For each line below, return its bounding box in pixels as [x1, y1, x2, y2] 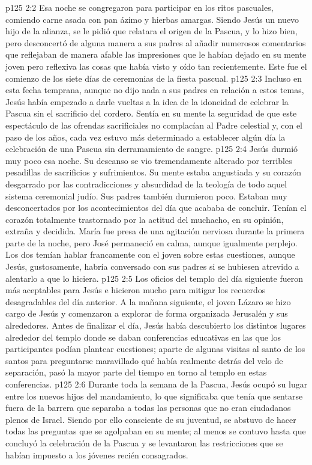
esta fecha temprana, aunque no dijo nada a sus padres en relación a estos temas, [5, 84, 304, 96]
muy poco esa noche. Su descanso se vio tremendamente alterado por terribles [5, 154, 292, 166]
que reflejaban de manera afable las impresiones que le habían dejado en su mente [5, 48, 307, 61]
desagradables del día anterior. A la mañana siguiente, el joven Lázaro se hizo [5, 295, 291, 308]
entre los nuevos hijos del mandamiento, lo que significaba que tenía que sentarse [5, 389, 303, 402]
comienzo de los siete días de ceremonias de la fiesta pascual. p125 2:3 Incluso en [5, 71, 302, 84]
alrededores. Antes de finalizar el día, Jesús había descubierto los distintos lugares [5, 319, 306, 332]
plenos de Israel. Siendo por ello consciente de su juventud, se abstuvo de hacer [5, 413, 296, 425]
